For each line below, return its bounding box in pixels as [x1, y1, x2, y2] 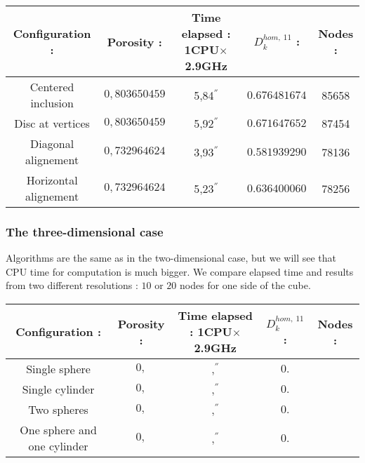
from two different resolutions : [6, 278, 138, 293]
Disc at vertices [14, 115, 90, 131]
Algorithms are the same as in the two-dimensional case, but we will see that [6, 250, 337, 265]
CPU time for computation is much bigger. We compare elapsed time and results [6, 264, 354, 279]
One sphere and [20, 422, 97, 438]
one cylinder [28, 438, 88, 454]
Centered [29, 79, 74, 95]
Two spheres [28, 401, 88, 417]
